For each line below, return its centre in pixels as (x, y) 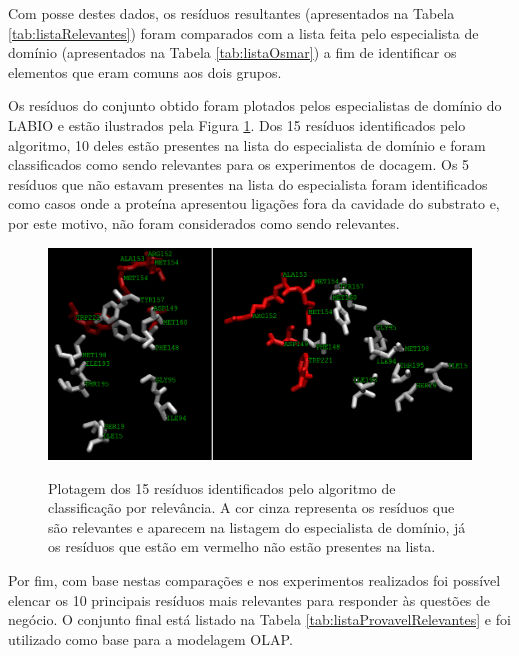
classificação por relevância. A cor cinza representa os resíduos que (251, 507)
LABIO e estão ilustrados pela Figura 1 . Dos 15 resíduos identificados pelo (237, 124)
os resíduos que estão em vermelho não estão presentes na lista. (242, 546)
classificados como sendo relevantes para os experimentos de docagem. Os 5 (239, 164)
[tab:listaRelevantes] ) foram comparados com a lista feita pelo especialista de (243, 32)
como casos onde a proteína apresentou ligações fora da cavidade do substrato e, (254, 203)
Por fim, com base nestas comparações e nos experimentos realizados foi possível (254, 579)
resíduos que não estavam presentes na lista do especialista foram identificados (248, 183)
